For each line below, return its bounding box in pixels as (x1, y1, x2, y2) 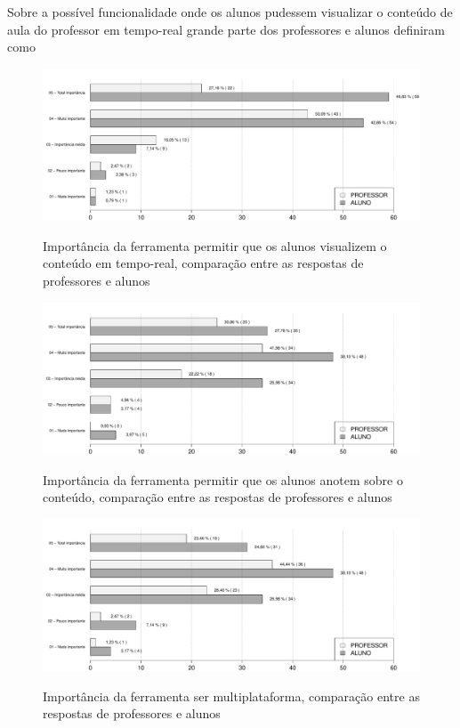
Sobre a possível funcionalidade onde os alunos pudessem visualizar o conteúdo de (7, 3, 453, 20)
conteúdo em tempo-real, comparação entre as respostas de (43, 254, 364, 272)
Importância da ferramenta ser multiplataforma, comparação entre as (43, 686, 420, 705)
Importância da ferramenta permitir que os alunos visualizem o (43, 236, 387, 255)
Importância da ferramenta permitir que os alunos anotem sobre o (43, 470, 403, 489)
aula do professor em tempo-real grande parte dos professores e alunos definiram (7, 20, 445, 38)
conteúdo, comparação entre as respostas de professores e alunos (43, 488, 392, 506)
